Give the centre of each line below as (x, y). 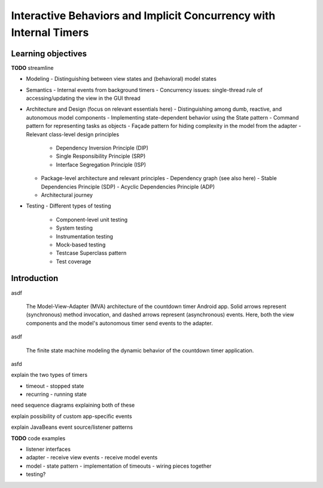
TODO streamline (32, 68)
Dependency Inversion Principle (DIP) (102, 148)
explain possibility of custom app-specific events (71, 416)
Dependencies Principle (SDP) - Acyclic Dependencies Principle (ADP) (128, 187)
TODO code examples (38, 438)
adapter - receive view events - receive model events (92, 457)
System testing (74, 228)
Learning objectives (49, 54)
